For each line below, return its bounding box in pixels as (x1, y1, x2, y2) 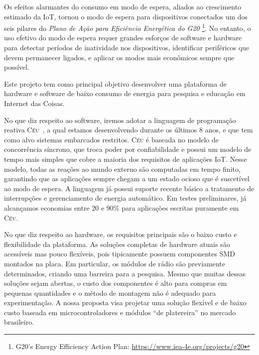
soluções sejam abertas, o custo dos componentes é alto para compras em (4, 278, 227, 288)
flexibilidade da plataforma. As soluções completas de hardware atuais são (4, 238, 230, 249)
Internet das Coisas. (4, 98, 65, 108)
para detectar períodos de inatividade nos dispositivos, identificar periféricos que (4, 42, 250, 53)
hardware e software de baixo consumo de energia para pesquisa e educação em (4, 88, 246, 99)
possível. (4, 62, 30, 72)
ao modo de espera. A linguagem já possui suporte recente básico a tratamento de (4, 183, 255, 193)
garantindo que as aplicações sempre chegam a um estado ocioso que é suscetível (4, 173, 250, 184)
